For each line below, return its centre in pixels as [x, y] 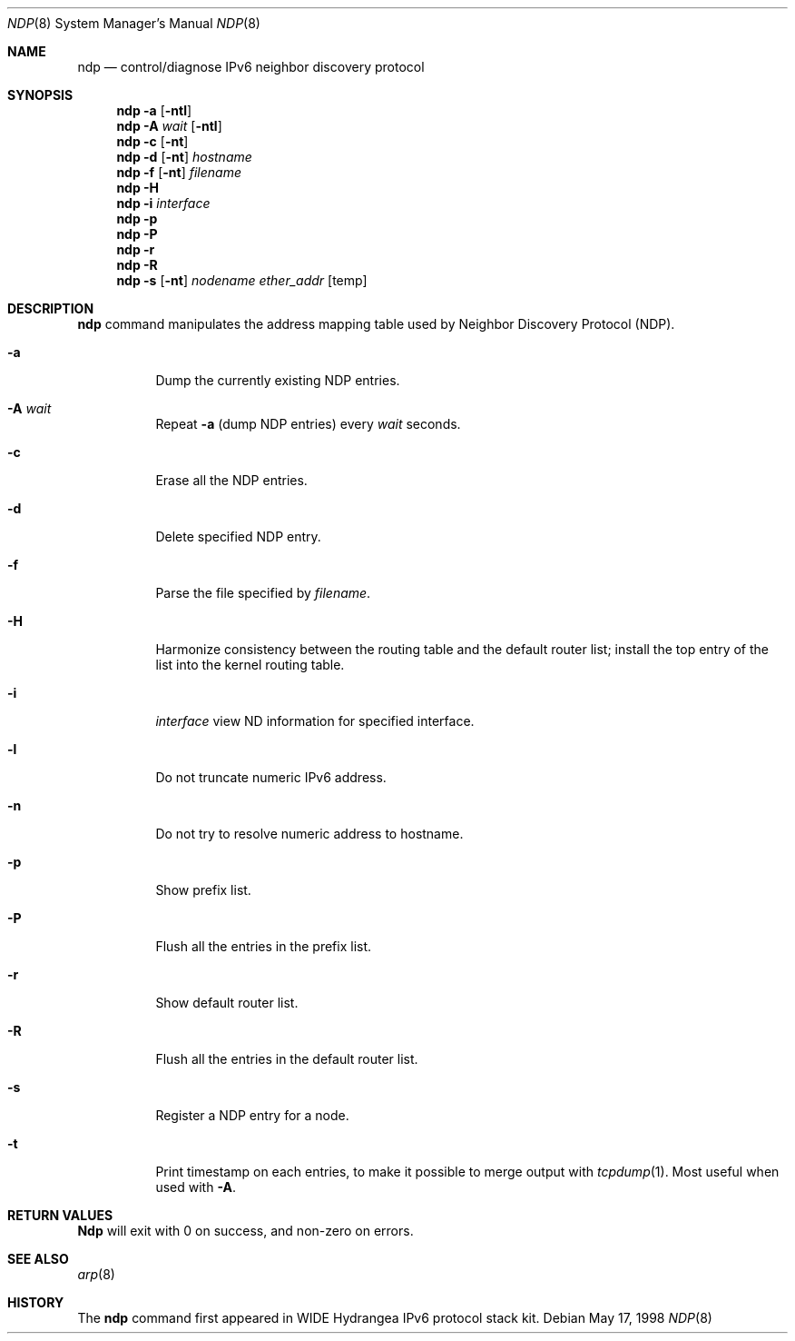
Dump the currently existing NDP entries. [278, 380]
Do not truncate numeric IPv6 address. [271, 777]
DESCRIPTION [51, 308]
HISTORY [36, 1302]
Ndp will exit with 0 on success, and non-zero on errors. [245, 1231]
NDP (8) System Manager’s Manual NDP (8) [134, 23]
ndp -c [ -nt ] [152, 141]
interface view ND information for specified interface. [315, 721]
